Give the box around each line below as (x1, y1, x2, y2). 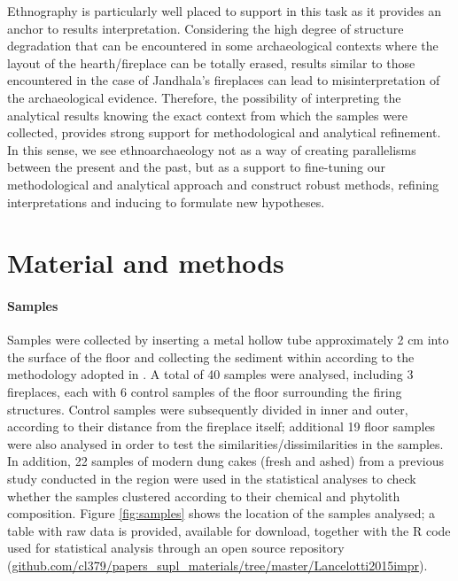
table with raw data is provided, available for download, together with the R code (7, 521, 451, 539)
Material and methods (7, 244, 284, 281)
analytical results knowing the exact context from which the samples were (7, 105, 408, 124)
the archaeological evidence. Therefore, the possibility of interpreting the (7, 88, 401, 106)
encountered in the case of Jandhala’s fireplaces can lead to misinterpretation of (7, 71, 440, 89)
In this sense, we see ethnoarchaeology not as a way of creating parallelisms (7, 140, 416, 159)
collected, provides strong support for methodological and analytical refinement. (7, 123, 441, 142)
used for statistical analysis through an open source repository (7, 538, 345, 557)
